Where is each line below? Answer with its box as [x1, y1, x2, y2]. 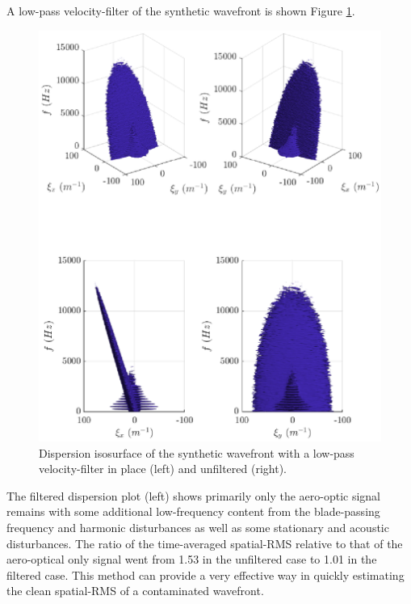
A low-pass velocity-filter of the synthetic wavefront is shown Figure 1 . [6, 2, 355, 19]
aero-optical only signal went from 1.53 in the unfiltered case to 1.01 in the [6, 551, 377, 568]
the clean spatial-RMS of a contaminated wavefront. [6, 582, 264, 599]
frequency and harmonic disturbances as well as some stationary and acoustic [6, 518, 389, 535]
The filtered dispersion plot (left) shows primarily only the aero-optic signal [6, 487, 380, 504]
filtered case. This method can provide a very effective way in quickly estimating [6, 566, 405, 583]
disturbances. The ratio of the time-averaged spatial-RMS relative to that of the [6, 534, 403, 551]
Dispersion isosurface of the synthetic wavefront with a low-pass [39, 444, 354, 461]
